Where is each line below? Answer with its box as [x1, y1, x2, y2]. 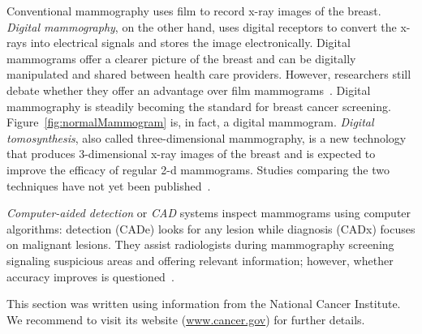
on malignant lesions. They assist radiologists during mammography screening [6, 236, 394, 253]
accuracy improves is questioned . [6, 268, 174, 285]
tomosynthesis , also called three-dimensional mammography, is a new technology [6, 129, 407, 146]
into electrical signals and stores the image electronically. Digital [30, 34, 351, 51]
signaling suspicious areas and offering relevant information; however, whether [6, 251, 394, 268]
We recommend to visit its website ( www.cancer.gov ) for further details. [6, 310, 365, 328]
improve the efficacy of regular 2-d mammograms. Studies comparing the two [6, 161, 390, 178]
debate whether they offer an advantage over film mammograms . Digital [6, 81, 371, 98]
